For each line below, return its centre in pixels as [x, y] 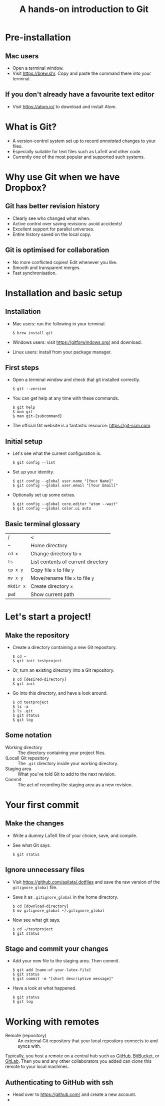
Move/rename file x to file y [62, 578]
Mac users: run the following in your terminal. [59, 324]
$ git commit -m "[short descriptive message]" [63, 979]
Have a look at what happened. [44, 988]
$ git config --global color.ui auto [52, 509]
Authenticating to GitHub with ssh [59, 1082]
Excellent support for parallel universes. [53, 229]
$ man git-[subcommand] [37, 416]
